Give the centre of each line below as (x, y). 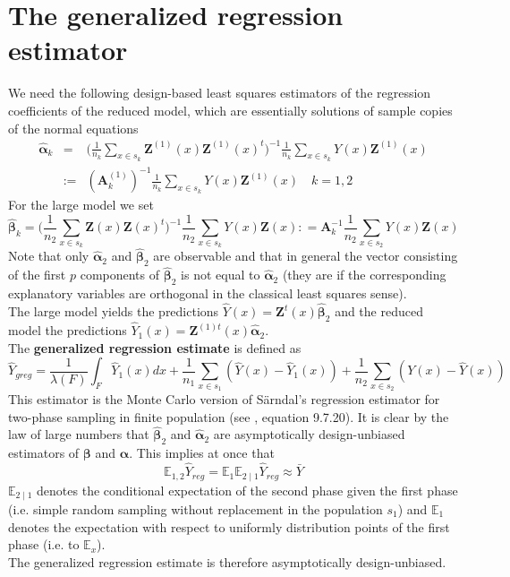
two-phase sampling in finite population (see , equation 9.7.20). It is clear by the (229, 416)
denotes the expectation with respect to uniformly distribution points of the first (229, 526)
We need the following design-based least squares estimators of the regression (220, 93)
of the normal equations (73, 128)
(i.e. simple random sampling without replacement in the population (195, 508)
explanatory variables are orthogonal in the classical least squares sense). (208, 293)
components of (120, 275)
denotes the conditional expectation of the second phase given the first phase (247, 490)
